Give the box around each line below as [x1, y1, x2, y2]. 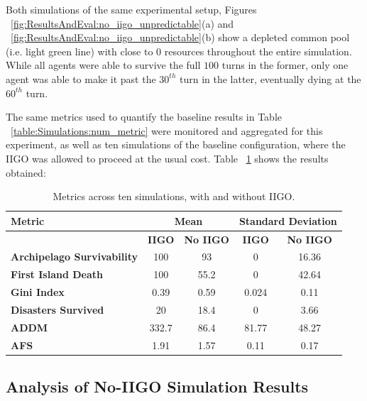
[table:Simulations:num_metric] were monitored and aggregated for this [11, 123, 323, 138]
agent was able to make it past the [6, 71, 156, 86]
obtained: [6, 165, 46, 180]
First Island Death [11, 267, 103, 282]
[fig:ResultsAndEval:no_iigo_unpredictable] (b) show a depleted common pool [11, 30, 350, 45]
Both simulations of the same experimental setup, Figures [6, 2, 257, 16]
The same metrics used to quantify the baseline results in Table [6, 109, 283, 124]
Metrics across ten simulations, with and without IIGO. [53, 189, 295, 204]
